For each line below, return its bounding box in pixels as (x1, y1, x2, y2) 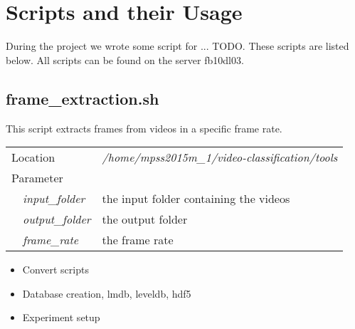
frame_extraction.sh (6, 87, 159, 109)
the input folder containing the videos (102, 190, 290, 207)
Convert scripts (22, 262, 89, 277)
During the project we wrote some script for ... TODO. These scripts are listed (6, 38, 349, 53)
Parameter (11, 169, 63, 187)
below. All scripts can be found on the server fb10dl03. (6, 52, 244, 67)
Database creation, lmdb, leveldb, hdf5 (22, 286, 191, 301)
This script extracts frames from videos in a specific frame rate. (6, 120, 282, 135)
